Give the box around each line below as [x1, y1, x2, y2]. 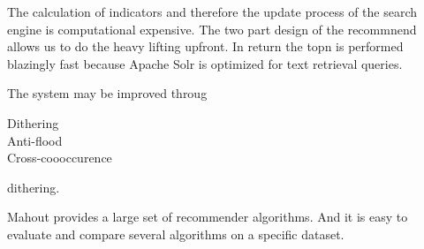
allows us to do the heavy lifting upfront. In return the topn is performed [7, 37, 404, 56]
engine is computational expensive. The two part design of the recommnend [7, 19, 417, 38]
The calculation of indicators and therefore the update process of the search [7, 3, 418, 20]
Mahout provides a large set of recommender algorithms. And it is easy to [7, 207, 408, 226]
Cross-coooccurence [7, 148, 112, 167]
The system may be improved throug [7, 84, 208, 102]
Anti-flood [7, 131, 63, 149]
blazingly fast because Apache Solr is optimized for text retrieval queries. [7, 54, 403, 72]
